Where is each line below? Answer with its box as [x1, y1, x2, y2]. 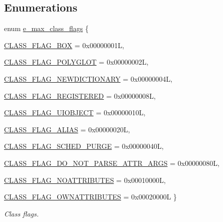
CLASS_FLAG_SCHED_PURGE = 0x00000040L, [4, 141, 164, 151]
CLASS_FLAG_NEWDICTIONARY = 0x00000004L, [4, 73, 173, 84]
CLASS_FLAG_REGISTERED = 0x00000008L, [4, 90, 156, 101]
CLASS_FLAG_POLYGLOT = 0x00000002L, [4, 57, 149, 67]
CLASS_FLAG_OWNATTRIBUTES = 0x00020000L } [4, 191, 177, 202]
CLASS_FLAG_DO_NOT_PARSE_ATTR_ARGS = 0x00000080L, [4, 157, 219, 168]
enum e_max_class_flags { [4, 23, 89, 34]
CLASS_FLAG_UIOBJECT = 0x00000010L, [4, 107, 146, 118]
